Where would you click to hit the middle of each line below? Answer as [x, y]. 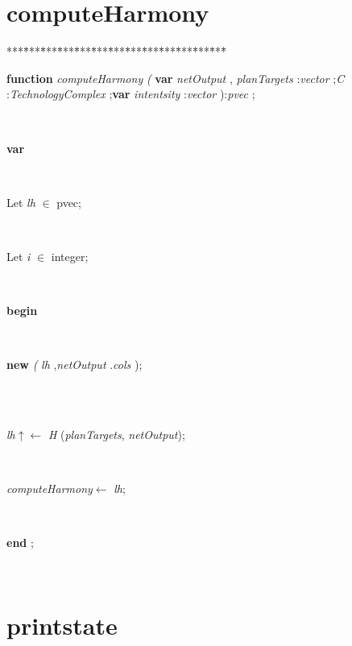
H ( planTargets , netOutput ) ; [116, 435]
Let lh [21, 202]
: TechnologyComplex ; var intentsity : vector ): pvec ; [131, 94]
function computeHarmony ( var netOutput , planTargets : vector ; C [176, 78]
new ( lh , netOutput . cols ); [75, 364]
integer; [70, 256]
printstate [62, 625]
